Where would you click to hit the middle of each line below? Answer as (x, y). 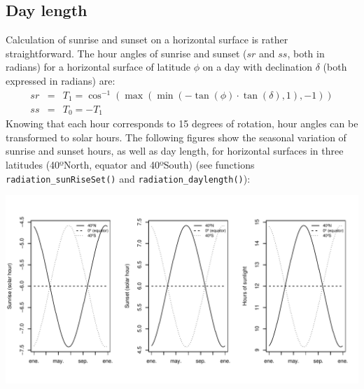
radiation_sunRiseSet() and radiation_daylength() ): (128, 178)
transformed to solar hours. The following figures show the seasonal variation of (176, 137)
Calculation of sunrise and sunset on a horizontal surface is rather (147, 40)
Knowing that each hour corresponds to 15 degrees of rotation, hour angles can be (182, 123)
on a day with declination (258, 67)
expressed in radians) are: (61, 80)
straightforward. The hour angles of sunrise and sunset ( (126, 53)
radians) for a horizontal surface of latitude (98, 67)
